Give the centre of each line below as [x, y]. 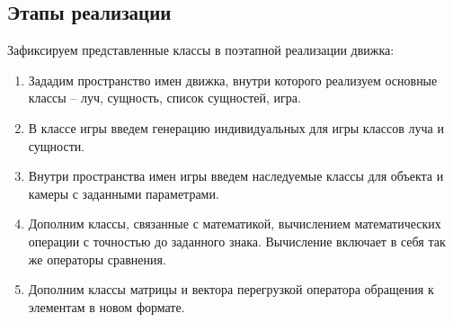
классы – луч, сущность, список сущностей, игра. [164, 98]
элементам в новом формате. [107, 306]
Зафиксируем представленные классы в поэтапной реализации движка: [201, 50]
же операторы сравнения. [97, 259]
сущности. [57, 145]
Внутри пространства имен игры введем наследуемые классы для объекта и [236, 176]
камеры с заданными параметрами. [124, 193]
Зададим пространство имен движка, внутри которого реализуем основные [233, 80]
